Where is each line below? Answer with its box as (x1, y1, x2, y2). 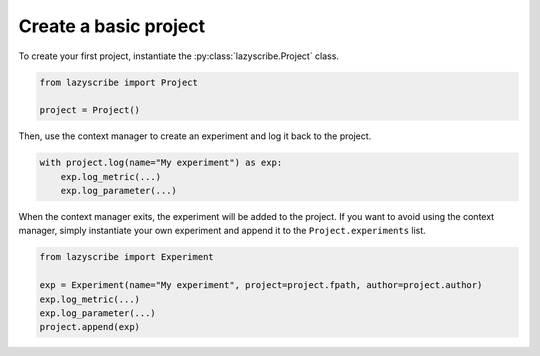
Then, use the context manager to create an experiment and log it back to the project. (18, 130, 372, 142)
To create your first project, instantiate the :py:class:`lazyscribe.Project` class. (18, 50, 340, 62)
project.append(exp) (39, 321, 140, 333)
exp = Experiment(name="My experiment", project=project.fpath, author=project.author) (39, 280, 483, 291)
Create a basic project (18, 15, 205, 37)
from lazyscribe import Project (39, 76, 199, 88)
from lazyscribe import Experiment (39, 251, 214, 263)
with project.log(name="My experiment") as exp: (39, 157, 283, 169)
